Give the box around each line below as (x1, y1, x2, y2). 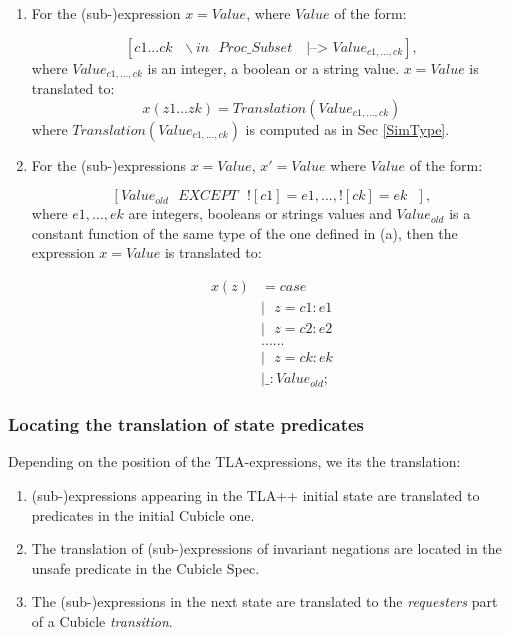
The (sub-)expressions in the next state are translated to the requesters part (31, 591, 498, 612)
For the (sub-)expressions (31, 154, 186, 175)
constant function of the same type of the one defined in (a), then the (31, 222, 458, 243)
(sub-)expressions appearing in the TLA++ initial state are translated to (31, 485, 480, 506)
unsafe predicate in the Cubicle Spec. (31, 557, 260, 578)
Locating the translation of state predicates (8, 412, 365, 437)
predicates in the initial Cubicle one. (31, 504, 255, 525)
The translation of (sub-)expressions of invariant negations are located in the (31, 538, 502, 559)
